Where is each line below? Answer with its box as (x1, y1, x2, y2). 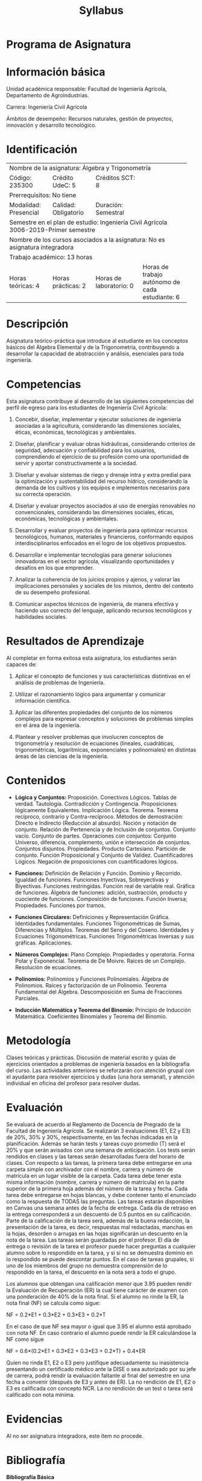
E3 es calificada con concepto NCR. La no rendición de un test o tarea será (6, 1384, 193, 1392)
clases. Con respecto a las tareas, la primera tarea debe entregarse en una (6, 1159, 192, 1166)
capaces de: (6, 660, 37, 668)
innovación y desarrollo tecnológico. (6, 121, 96, 129)
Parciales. (14, 995, 40, 1002)
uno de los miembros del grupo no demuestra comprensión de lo (6, 1262, 168, 1269)
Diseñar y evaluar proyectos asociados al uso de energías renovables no (14, 502, 196, 509)
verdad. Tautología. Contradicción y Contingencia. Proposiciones (14, 800, 177, 807)
